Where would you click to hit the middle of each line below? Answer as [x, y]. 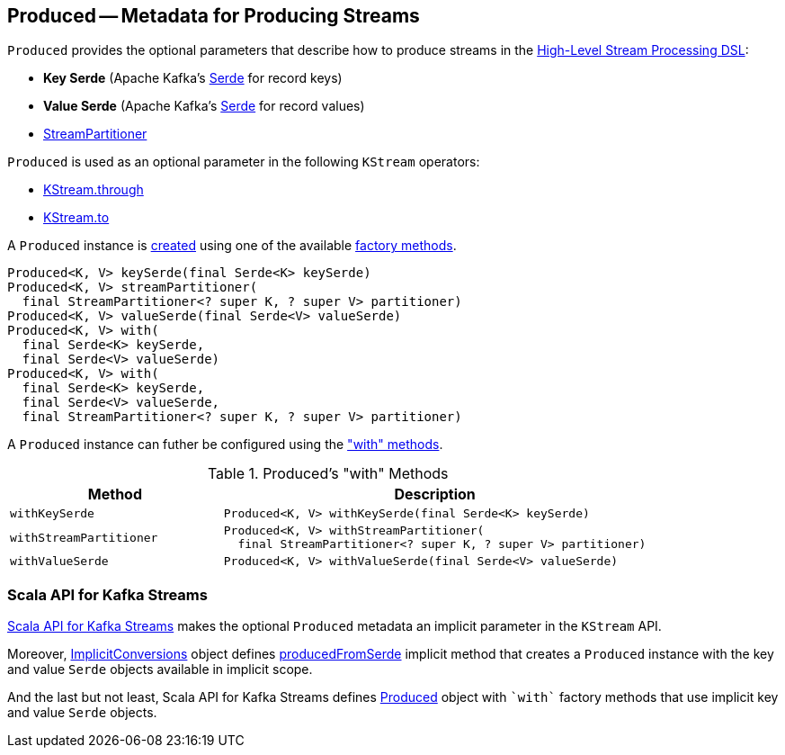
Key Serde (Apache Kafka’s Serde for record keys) [193, 78]
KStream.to [76, 218]
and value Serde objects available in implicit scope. [160, 670]
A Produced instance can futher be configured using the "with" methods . [225, 445]
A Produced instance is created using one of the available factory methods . [232, 246]
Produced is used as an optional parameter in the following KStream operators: [244, 162]
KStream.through [94, 190]
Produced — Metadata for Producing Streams [214, 16]
